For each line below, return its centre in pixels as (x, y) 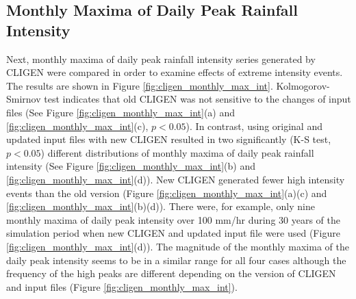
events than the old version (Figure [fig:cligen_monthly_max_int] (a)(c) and (167, 193)
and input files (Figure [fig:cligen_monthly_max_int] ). (122, 286)
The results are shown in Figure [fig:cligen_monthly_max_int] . (140, 85)
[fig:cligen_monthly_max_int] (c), (77, 126)
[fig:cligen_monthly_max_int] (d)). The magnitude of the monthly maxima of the (178, 246)
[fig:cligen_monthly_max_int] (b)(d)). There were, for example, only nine (161, 206)
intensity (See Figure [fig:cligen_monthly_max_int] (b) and (131, 166)
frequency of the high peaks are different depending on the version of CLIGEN (171, 273)
